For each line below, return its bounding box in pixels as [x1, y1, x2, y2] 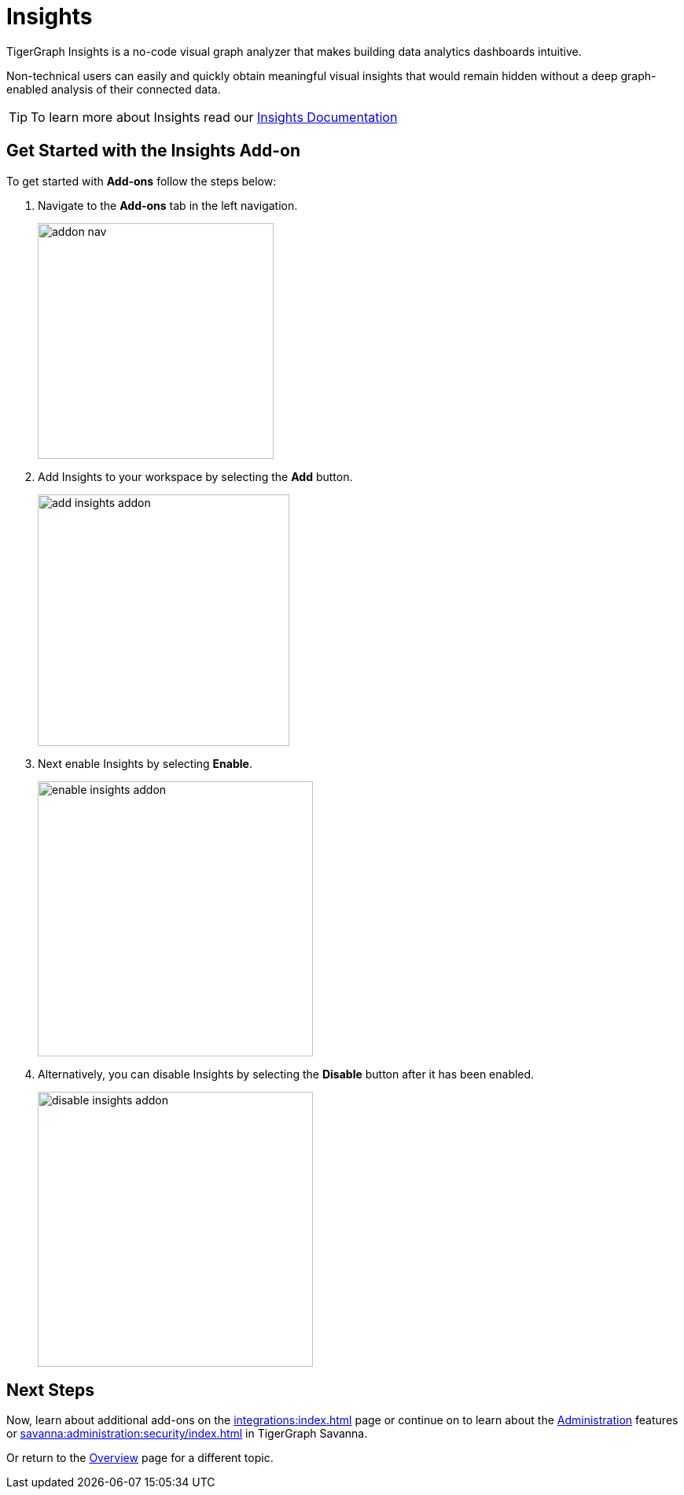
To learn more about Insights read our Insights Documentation [31, 108, 398, 125]
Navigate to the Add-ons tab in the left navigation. [38, 198, 298, 212]
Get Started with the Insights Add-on [6, 141, 300, 161]
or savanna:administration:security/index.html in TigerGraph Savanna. [6, 1427, 368, 1441]
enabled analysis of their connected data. [6, 82, 221, 96]
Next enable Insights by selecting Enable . [38, 756, 252, 770]
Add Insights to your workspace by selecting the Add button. [38, 469, 353, 483]
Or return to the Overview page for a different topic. [6, 1451, 274, 1465]
